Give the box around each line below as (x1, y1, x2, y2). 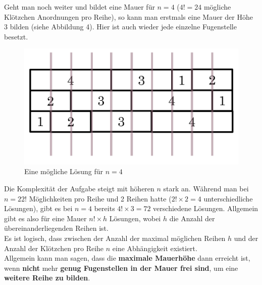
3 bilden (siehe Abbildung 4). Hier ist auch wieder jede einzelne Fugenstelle (4, 21, 237, 32)
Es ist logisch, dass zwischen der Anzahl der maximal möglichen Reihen (4, 232, 226, 243)
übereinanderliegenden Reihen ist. (4, 223, 109, 233)
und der (234, 232, 258, 243)
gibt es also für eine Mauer (4, 213, 87, 223)
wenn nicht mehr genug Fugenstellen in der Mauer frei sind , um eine (4, 262, 238, 273)
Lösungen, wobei (109, 213, 161, 223)
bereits (94, 203, 115, 214)
